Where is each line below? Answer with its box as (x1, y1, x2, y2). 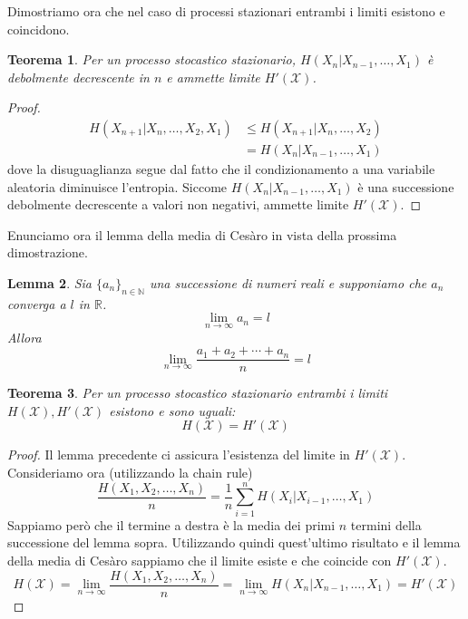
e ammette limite (166, 67, 260, 86)
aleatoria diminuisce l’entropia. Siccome (7, 177, 228, 196)
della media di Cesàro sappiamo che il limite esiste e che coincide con (7, 550, 392, 569)
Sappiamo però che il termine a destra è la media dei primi (7, 515, 336, 534)
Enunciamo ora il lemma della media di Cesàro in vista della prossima (7, 225, 397, 244)
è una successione (357, 177, 454, 196)
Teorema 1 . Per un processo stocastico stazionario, (7, 50, 296, 69)
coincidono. (7, 19, 70, 38)
